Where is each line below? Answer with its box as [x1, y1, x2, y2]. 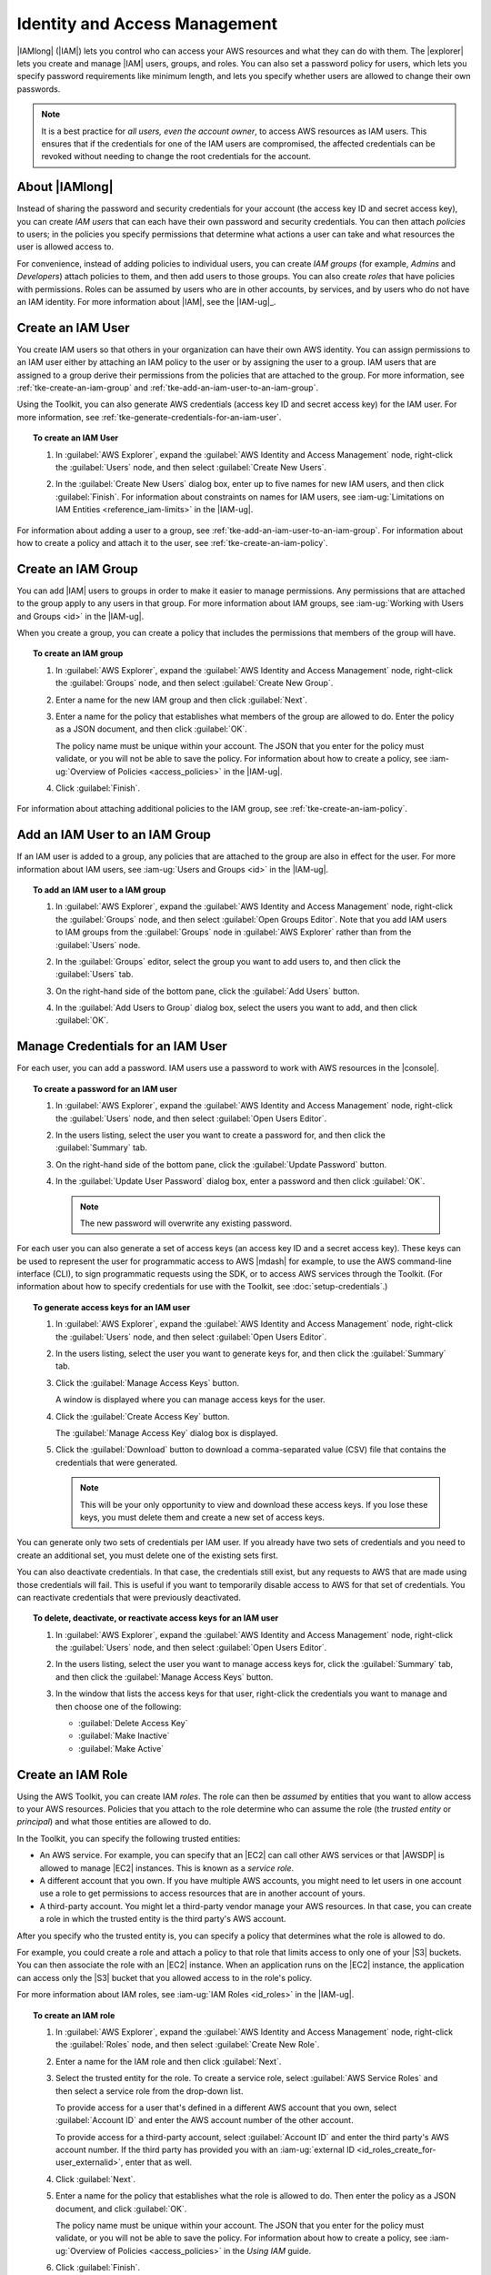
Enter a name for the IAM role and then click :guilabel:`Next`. [55, 2056, 282, 2067]
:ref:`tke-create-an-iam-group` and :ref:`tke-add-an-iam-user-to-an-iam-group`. [16, 382, 318, 393]
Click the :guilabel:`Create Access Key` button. [55, 1410, 230, 1421]
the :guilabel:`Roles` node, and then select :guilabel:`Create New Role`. [55, 2039, 320, 2050]
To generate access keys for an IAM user [33, 1301, 191, 1312]
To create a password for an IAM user [33, 1083, 177, 1094]
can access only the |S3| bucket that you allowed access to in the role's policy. [16, 1972, 313, 1983]
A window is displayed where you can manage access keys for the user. [55, 1394, 326, 1405]
